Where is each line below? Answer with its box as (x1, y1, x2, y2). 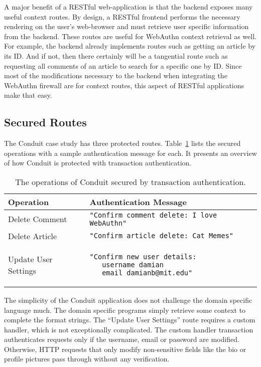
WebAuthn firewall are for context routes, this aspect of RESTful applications (4, 80, 244, 90)
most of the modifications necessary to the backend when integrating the (4, 70, 227, 81)
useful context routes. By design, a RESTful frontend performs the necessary (4, 11, 240, 22)
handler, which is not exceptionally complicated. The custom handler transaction (4, 324, 253, 334)
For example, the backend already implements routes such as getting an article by (4, 41, 256, 51)
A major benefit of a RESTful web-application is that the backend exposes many (4, 2, 253, 12)
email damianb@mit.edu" (102, 268, 193, 277)
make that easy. (4, 90, 52, 100)
